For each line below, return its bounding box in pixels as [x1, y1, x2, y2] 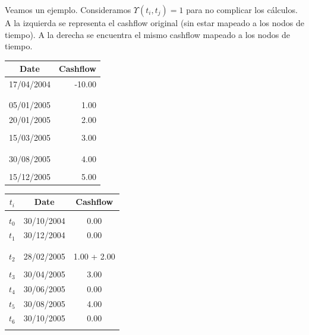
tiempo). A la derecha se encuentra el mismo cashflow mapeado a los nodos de [5, 28, 290, 40]
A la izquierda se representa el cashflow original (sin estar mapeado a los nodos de [5, 17, 304, 29]
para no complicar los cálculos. [186, 4, 298, 15]
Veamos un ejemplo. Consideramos [5, 4, 131, 15]
